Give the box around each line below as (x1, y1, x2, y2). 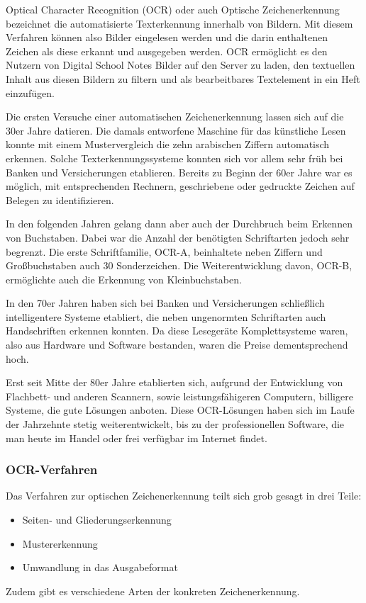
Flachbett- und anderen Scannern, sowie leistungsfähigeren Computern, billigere (6, 388, 353, 403)
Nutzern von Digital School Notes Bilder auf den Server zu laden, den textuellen (6, 57, 355, 72)
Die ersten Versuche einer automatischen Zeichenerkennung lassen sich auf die (6, 109, 344, 124)
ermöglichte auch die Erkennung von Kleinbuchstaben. (6, 271, 242, 286)
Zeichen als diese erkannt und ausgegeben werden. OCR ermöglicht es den (6, 43, 328, 58)
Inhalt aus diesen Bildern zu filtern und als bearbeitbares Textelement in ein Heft (6, 71, 360, 86)
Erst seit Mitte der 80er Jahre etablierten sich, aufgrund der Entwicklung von (6, 375, 343, 390)
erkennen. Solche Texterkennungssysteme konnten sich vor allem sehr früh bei (6, 150, 343, 165)
